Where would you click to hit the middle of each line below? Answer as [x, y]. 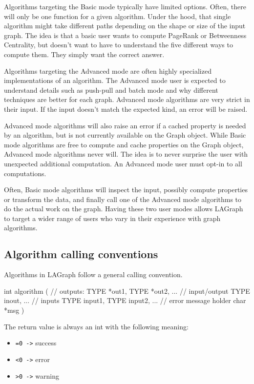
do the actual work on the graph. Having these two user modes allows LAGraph [124, 209]
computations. [25, 173]
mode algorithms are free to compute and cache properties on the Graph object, [124, 144]
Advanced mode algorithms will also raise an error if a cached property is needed [125, 125]
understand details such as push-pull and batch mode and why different [111, 90]
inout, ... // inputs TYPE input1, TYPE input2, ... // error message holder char [125, 300]
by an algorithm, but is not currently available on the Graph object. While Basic [125, 135]
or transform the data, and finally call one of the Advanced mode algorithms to [123, 199]
